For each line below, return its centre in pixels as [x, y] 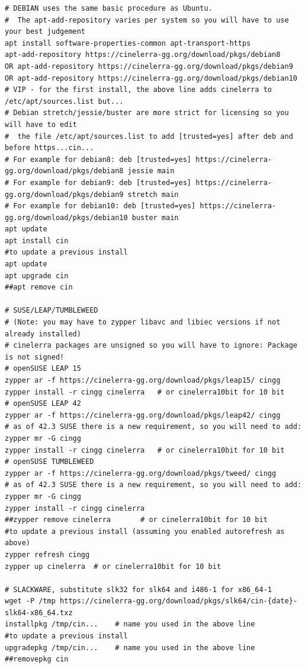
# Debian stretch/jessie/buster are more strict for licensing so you [147, 113]
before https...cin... [49, 148]
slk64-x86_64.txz [39, 613]
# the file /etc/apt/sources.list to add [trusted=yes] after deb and [149, 136]
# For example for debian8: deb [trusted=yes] [98, 159]
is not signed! [35, 357]
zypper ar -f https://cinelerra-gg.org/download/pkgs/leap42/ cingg [143, 415]
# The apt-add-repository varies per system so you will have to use [147, 20]
